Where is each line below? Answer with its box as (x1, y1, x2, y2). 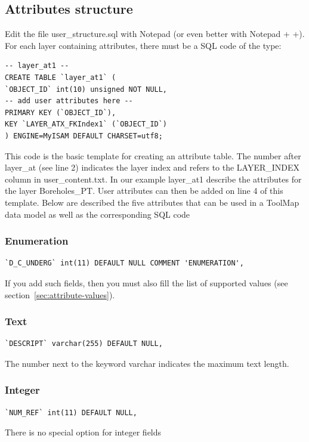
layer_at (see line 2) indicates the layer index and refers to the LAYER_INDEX (5, 161, 300, 174)
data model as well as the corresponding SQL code (5, 208, 190, 220)
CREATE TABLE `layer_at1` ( (5, 73, 116, 82)
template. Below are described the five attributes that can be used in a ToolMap (5, 196, 299, 208)
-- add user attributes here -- (5, 97, 133, 106)
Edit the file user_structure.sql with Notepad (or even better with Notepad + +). (5, 27, 305, 40)
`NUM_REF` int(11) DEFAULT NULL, (5, 408, 137, 417)
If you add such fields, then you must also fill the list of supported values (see (5, 276, 288, 289)
